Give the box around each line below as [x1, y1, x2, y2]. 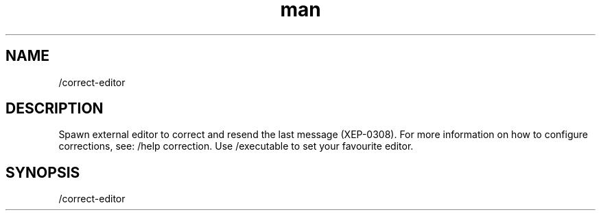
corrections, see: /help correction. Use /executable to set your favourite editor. [58, 140, 414, 152]
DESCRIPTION [5, 100, 104, 118]
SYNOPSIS [5, 163, 80, 181]
